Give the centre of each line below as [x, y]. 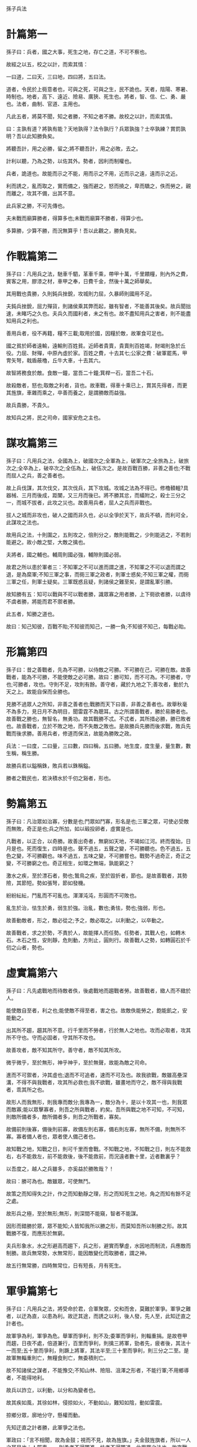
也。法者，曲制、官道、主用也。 [45, 104]
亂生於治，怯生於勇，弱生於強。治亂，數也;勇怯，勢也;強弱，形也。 [87, 908]
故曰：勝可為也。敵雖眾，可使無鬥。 [50, 1181]
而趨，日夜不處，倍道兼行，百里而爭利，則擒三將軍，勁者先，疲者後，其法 [96, 1343]
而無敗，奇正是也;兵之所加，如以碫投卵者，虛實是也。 [71, 828]
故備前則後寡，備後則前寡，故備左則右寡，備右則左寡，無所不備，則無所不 [96, 1129]
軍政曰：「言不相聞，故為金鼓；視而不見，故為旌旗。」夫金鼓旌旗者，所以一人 [98, 1440]
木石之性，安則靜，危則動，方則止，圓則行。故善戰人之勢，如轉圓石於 [101, 940]
